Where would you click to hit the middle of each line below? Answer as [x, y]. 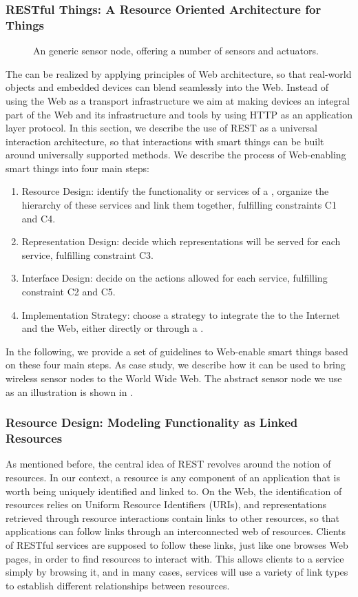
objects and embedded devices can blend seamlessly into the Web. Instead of [167, 87]
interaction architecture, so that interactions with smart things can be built [165, 141]
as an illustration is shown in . [70, 391]
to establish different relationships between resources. [118, 585]
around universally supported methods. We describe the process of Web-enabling [176, 155]
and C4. [39, 218]
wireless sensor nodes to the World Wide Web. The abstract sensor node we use [174, 378]
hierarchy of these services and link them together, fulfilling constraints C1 [179, 205]
